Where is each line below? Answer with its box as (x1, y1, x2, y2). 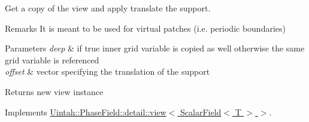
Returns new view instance (5, 85, 104, 97)
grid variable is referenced (5, 53, 99, 66)
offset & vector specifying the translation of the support (5, 65, 210, 78)
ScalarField (180, 105, 222, 118)
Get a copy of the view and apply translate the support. (5, 2, 211, 14)
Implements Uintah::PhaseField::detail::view (5, 105, 166, 118)
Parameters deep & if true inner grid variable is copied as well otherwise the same (5, 42, 305, 54)
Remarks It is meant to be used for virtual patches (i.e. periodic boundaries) (5, 22, 286, 34)
